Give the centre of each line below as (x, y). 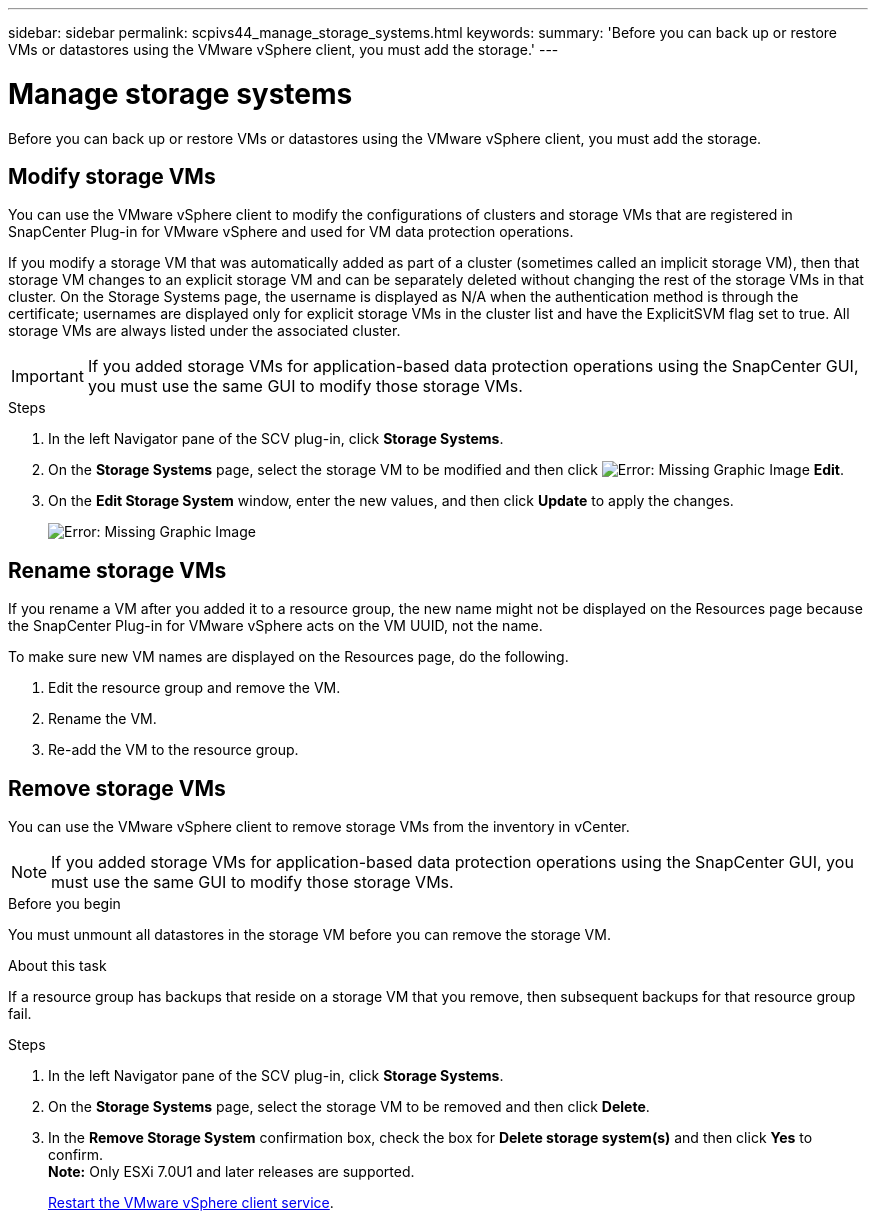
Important (47, 376)
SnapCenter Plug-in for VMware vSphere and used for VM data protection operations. (291, 232)
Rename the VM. (102, 719)
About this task (57, 966)
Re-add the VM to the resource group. (173, 750)
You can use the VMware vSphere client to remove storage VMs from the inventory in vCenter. (319, 827)
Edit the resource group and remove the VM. (194, 688)
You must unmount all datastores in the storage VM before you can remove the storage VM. (309, 935)
